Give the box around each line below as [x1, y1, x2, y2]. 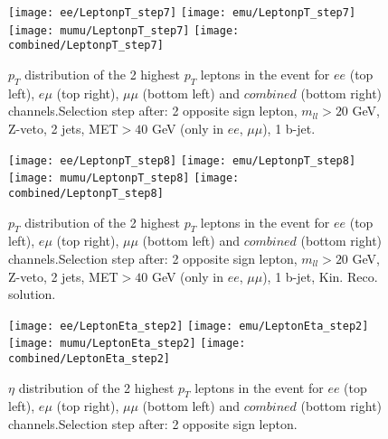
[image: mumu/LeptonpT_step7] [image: [8, 23, 240, 37]
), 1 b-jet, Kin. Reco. [262, 266, 378, 285]
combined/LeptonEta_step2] [8, 352, 170, 365]
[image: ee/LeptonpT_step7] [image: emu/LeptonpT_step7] [8, 6, 356, 19]
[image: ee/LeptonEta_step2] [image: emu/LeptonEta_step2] [8, 319, 369, 332]
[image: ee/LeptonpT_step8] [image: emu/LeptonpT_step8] [8, 154, 356, 167]
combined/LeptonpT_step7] [8, 39, 164, 52]
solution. [8, 285, 56, 304]
